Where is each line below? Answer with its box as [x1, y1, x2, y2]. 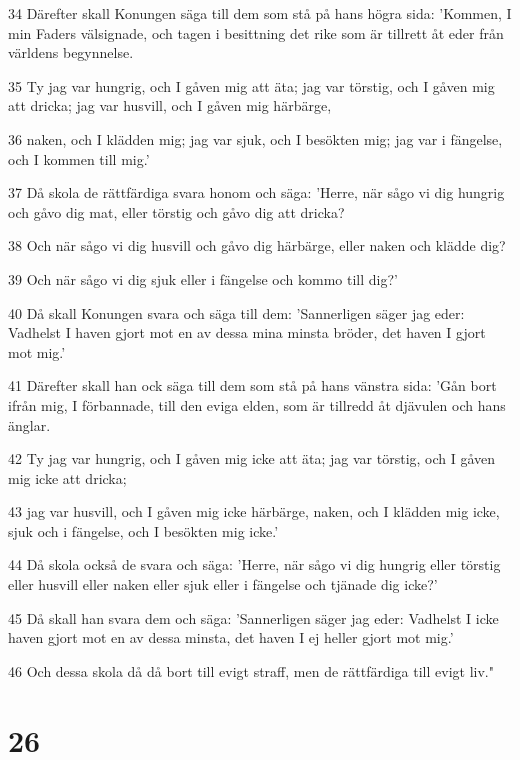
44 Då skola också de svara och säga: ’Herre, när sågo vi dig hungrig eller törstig [8, 554, 501, 575]
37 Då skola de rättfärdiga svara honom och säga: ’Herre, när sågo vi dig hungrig [8, 182, 505, 203]
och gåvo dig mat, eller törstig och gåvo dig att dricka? [8, 201, 345, 222]
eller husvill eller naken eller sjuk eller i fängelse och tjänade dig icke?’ [8, 574, 438, 595]
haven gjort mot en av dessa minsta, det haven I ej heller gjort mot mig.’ [8, 627, 454, 648]
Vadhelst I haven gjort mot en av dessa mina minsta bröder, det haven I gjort [8, 322, 486, 343]
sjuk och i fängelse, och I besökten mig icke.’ [8, 520, 279, 541]
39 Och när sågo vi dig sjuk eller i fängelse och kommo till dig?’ [8, 268, 398, 289]
